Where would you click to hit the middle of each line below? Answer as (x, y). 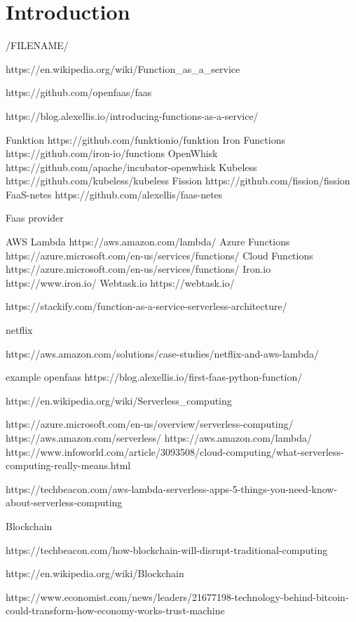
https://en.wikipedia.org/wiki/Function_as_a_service (123, 68)
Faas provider (35, 218)
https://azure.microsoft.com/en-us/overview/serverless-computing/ (150, 424)
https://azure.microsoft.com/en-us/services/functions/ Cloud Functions (159, 255)
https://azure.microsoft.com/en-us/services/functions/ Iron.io (138, 269)
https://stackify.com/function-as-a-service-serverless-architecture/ (146, 306)
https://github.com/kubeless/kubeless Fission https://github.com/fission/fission (178, 181)
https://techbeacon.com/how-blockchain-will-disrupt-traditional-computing (167, 549)
